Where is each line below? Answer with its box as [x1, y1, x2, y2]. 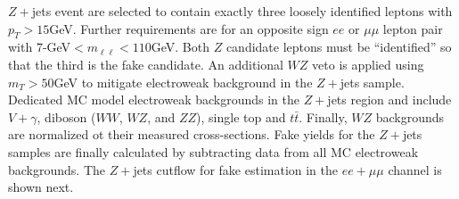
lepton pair [382, 19, 443, 37]
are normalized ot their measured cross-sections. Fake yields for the [8, 125, 375, 144]
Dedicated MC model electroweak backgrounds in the [8, 90, 299, 109]
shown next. [8, 178, 74, 196]
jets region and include [327, 90, 452, 109]
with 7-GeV [8, 37, 71, 56]
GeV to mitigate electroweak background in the [53, 72, 313, 91]
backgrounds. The [8, 160, 106, 178]
